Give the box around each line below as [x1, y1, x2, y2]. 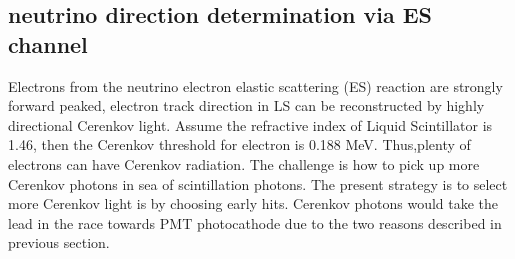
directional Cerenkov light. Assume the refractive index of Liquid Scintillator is [8, 114, 493, 135]
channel [8, 28, 88, 59]
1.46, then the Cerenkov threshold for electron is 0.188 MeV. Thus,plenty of [8, 134, 471, 155]
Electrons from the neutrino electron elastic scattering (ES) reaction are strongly [8, 75, 503, 96]
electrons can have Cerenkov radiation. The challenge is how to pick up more [8, 153, 480, 174]
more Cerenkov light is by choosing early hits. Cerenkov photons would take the [8, 193, 499, 214]
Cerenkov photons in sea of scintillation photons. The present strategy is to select [8, 173, 508, 194]
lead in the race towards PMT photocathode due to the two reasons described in [8, 212, 502, 233]
